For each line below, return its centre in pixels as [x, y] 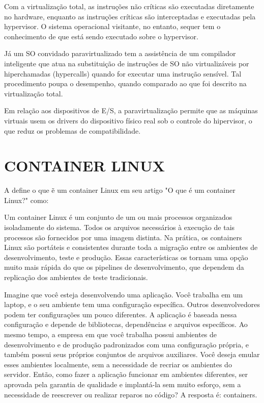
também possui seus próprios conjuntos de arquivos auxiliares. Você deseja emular [132, 354]
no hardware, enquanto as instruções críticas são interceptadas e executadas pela [130, 16]
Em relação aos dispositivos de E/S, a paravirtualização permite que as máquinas [131, 110]
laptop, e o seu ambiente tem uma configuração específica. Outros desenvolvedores [132, 304]
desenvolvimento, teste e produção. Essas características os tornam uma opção [126, 257]
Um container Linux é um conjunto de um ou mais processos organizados [118, 217]
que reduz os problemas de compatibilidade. [72, 130]
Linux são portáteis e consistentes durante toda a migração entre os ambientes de [131, 247]
